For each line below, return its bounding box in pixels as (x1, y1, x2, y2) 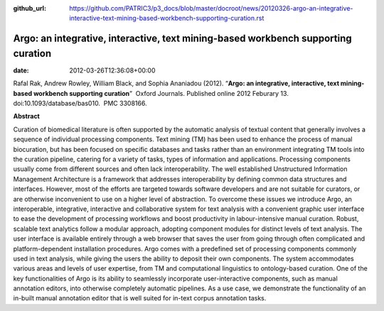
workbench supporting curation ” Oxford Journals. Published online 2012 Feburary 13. (33, 89, 289, 97)
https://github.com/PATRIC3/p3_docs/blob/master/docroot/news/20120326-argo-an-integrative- (69, 4, 353, 12)
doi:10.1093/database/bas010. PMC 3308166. (13, 99, 147, 108)
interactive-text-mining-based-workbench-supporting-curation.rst (69, 14, 265, 23)
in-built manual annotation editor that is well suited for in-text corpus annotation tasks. (13, 294, 267, 302)
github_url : (13, 4, 46, 12)
